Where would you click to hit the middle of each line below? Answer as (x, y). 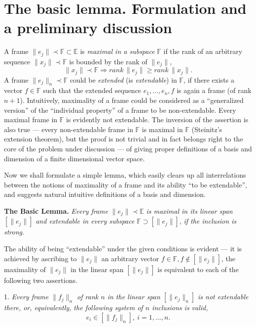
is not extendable (223, 297)
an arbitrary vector (130, 258)
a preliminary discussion (88, 27)
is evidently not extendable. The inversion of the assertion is (157, 119)
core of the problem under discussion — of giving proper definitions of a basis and (128, 149)
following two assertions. (41, 280)
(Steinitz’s (207, 129)
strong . (14, 232)
